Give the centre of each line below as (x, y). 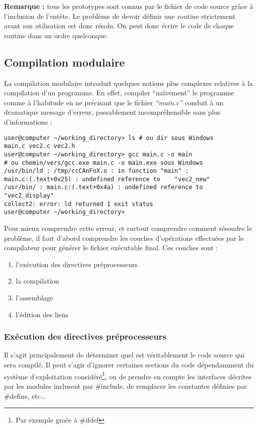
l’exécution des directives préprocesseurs (77, 264)
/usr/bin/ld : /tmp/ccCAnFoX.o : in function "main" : (97, 171)
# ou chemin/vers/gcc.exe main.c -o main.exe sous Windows (103, 163)
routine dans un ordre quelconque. (56, 35)
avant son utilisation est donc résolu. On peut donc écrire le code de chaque (119, 26)
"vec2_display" (29, 196)
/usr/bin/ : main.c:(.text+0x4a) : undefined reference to (103, 187)
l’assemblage (34, 298)
